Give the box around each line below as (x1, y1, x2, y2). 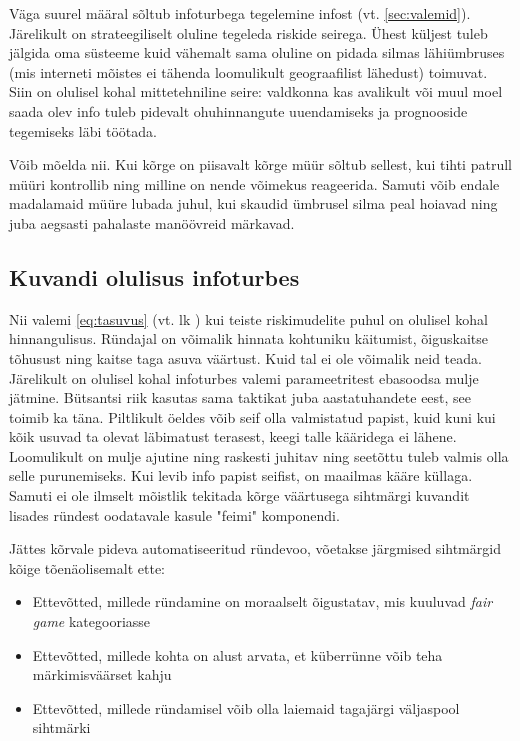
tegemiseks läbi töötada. (9, 120, 157, 141)
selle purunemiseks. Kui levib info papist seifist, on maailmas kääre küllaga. (9, 465, 473, 486)
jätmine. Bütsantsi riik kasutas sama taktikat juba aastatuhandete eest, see (9, 387, 472, 408)
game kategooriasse (32, 611, 151, 632)
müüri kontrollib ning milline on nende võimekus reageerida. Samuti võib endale (9, 173, 500, 194)
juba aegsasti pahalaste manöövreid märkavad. (9, 212, 295, 233)
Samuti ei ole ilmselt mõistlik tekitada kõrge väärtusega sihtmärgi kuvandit (9, 485, 470, 506)
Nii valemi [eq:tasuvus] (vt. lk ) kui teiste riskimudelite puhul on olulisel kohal (9, 308, 488, 329)
